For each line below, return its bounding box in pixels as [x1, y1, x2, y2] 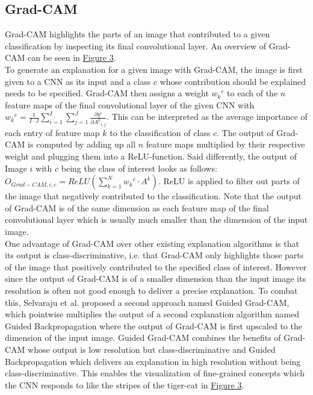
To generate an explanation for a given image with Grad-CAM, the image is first [5, 63, 303, 75]
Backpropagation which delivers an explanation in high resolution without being [5, 355, 301, 367]
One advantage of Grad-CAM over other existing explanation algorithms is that [5, 237, 299, 249]
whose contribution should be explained [160, 75, 306, 87]
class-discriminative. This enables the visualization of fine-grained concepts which [5, 367, 305, 379]
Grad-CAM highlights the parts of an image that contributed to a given [5, 28, 270, 40]
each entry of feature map [5, 126, 100, 138]
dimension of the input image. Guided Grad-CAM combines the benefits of [5, 331, 281, 344]
